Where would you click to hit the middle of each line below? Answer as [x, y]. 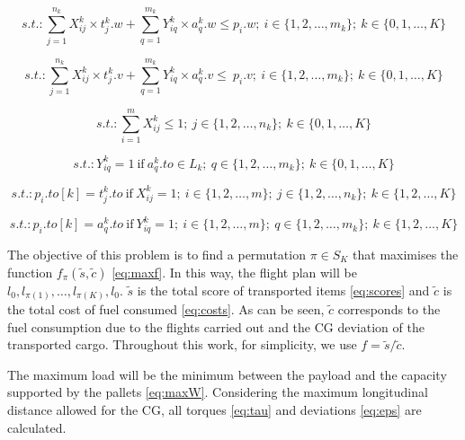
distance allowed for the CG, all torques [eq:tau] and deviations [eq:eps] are [215, 410]
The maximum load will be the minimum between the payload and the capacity [227, 374]
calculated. [37, 427]
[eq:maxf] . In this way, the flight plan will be [234, 272]
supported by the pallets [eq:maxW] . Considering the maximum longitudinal [218, 392]
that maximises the [406, 254]
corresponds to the [389, 309]
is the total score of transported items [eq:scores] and [283, 290]
